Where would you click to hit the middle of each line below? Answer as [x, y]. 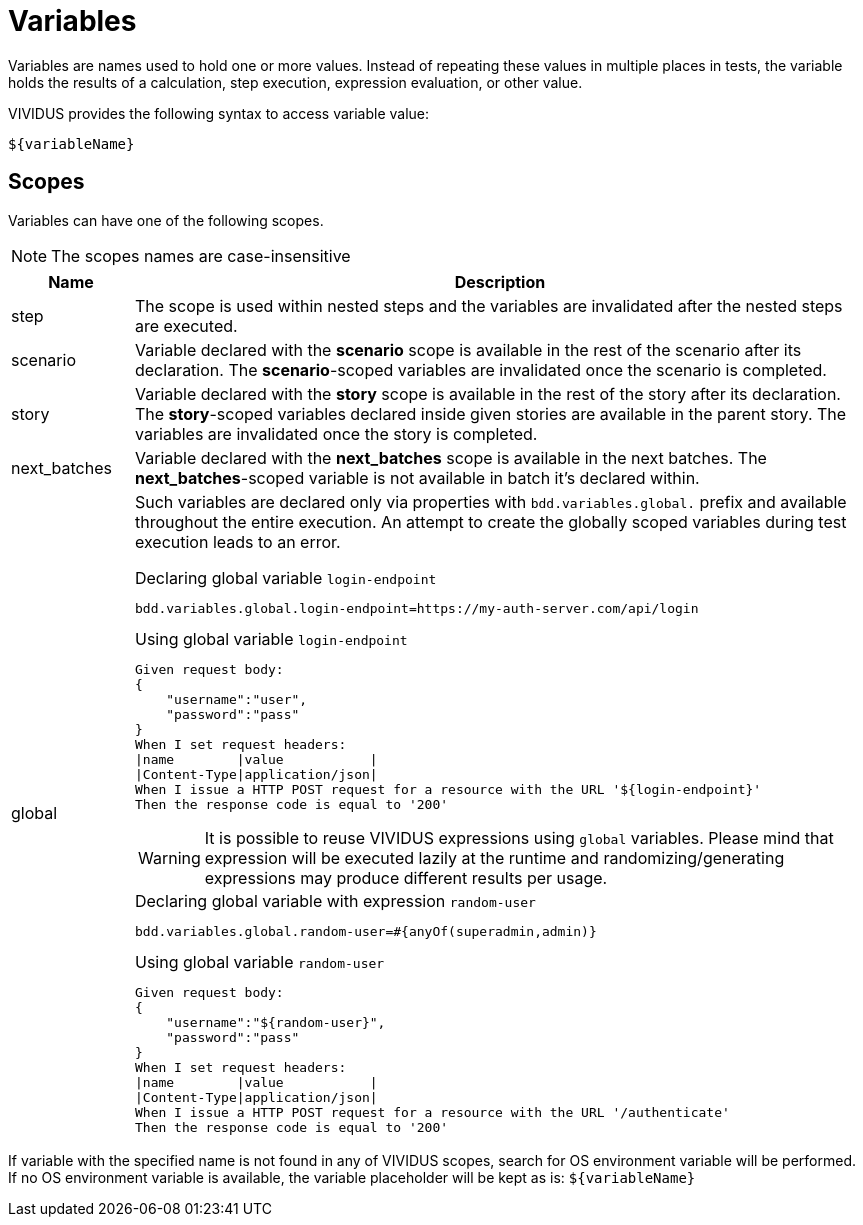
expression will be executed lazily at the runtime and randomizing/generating [494, 857]
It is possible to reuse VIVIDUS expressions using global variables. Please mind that [519, 837]
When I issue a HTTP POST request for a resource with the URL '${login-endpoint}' [448, 789]
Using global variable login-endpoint [271, 638]
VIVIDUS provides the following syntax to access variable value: [219, 113]
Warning [169, 857]
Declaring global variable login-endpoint [285, 577]
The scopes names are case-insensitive [201, 255]
